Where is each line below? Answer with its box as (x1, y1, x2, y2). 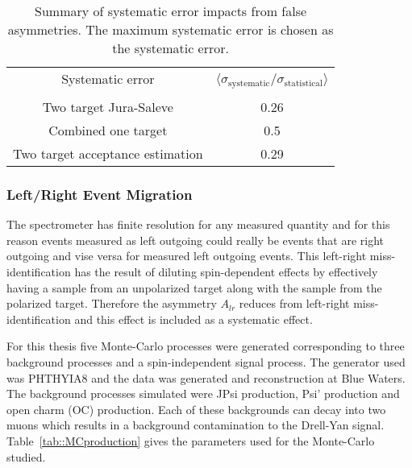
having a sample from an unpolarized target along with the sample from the (6, 279, 382, 296)
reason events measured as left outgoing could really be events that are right (6, 231, 384, 248)
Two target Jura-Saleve (42, 97, 173, 116)
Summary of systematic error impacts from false (35, 2, 307, 20)
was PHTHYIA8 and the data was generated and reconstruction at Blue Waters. (6, 369, 406, 386)
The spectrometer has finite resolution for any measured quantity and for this (6, 216, 390, 233)
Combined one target (48, 121, 168, 139)
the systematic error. (112, 39, 229, 57)
